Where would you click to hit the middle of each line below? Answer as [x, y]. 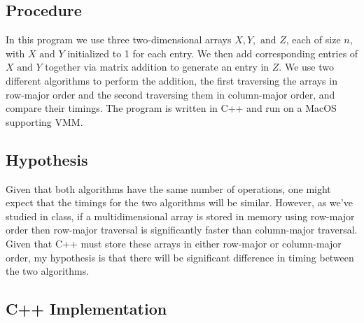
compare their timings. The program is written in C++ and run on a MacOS [171, 108]
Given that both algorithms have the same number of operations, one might [168, 188]
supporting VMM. [44, 121]
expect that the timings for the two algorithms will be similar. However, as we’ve [179, 202]
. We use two [306, 67]
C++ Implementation [86, 309]
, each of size [313, 40]
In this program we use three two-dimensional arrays [119, 40]
